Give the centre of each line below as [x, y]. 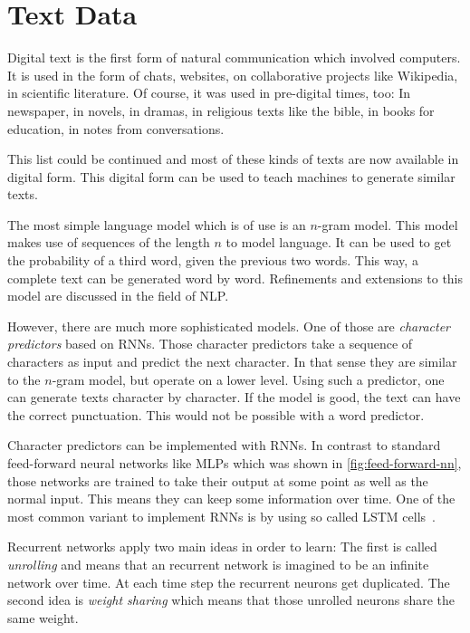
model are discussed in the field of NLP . [118, 296]
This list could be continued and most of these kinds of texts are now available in [233, 159]
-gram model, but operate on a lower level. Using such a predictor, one [248, 379]
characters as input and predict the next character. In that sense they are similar [232, 362]
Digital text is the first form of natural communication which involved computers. [234, 58]
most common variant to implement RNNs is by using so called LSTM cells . [221, 516]
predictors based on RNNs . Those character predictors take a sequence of [210, 344]
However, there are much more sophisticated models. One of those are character [229, 326]
